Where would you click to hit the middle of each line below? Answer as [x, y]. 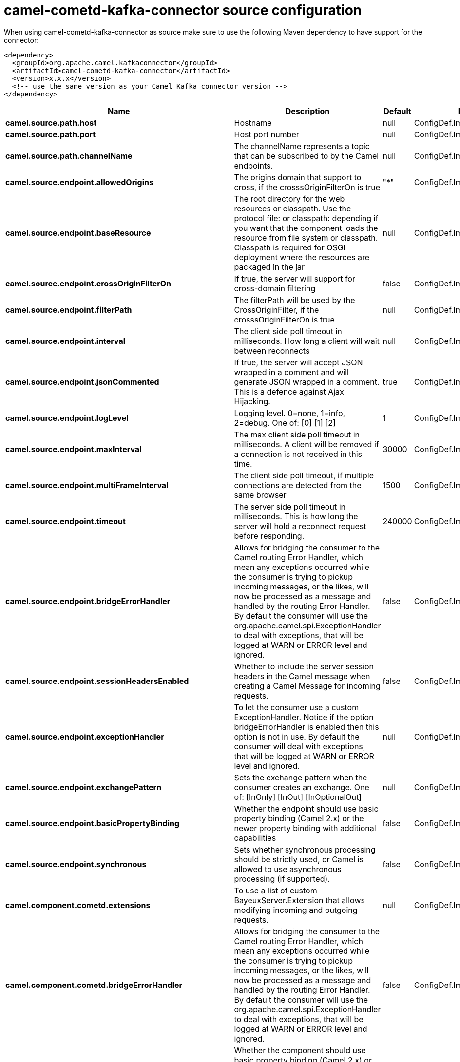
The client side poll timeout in [288, 331]
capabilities [255, 838]
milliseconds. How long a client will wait [307, 341]
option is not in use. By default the [297, 736]
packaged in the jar [269, 267]
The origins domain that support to [298, 177]
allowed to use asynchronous [288, 869]
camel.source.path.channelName [69, 156]
